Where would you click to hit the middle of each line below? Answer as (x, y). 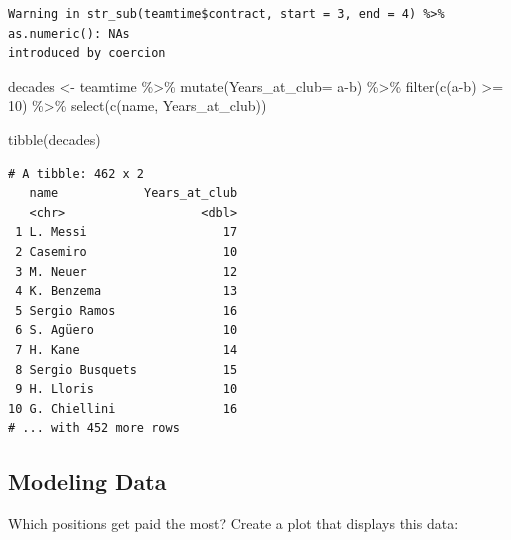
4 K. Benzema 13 (126, 291)
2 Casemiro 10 (126, 251)
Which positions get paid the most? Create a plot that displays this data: (233, 523)
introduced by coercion (87, 53)
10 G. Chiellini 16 (123, 408)
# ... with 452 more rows (94, 428)
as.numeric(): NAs (69, 33)
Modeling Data (87, 481)
